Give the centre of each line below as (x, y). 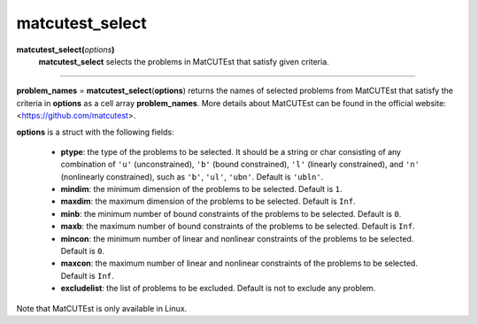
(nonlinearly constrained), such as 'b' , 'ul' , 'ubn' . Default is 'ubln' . (192, 176)
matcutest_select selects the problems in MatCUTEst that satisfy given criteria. (184, 61)
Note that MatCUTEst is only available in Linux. (102, 308)
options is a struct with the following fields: (95, 132)
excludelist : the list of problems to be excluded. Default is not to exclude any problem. (218, 289)
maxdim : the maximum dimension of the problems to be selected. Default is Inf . (208, 201)
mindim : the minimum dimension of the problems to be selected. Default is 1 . (201, 189)
